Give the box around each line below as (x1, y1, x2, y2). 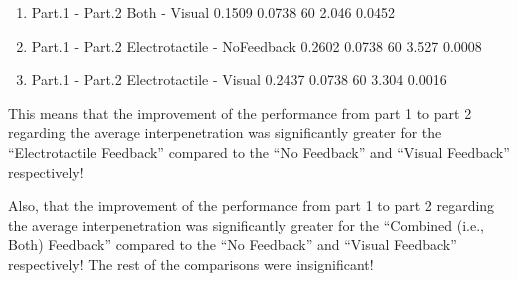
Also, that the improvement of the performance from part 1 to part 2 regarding (8, 195, 495, 216)
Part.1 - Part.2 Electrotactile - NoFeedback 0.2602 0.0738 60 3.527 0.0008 (31, 35, 482, 56)
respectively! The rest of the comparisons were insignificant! (8, 253, 374, 274)
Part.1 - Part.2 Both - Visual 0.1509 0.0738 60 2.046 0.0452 (31, 2, 395, 22)
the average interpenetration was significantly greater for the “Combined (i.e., (8, 214, 484, 235)
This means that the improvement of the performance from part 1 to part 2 (8, 102, 472, 123)
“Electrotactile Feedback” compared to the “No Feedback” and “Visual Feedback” (8, 141, 510, 162)
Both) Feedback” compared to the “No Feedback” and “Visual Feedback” (8, 234, 457, 255)
